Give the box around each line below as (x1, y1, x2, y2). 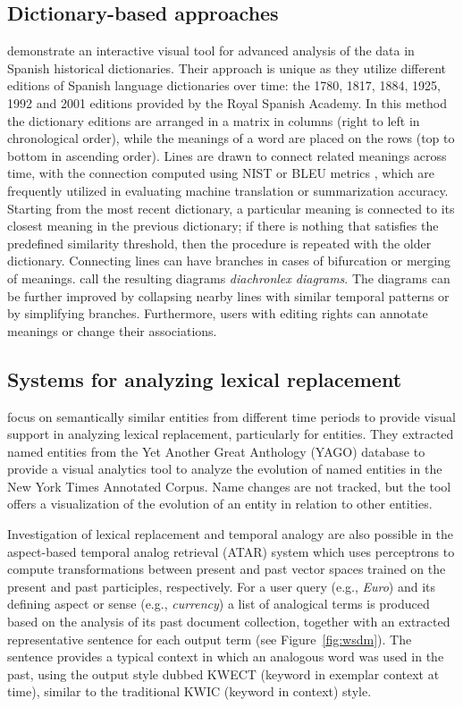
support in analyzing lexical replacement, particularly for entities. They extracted (7, 425, 454, 443)
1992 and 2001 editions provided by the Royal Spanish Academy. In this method (7, 93, 448, 112)
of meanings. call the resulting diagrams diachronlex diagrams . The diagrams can (7, 268, 450, 287)
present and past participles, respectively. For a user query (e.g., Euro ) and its (7, 577, 436, 595)
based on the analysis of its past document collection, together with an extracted (7, 612, 450, 631)
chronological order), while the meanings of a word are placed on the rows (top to (7, 129, 455, 147)
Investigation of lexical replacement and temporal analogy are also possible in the (7, 525, 453, 543)
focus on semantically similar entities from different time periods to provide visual (7, 407, 456, 425)
